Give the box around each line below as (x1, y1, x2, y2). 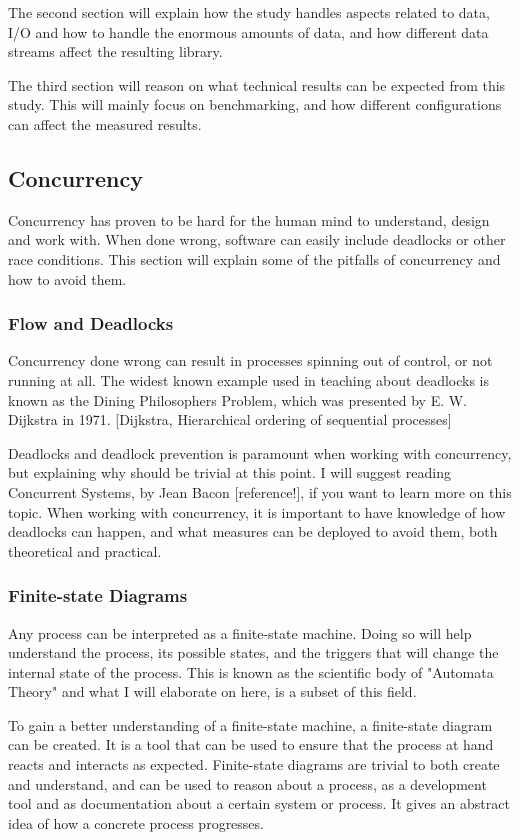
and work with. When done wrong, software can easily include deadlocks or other (8, 229, 506, 250)
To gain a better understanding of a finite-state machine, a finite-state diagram (8, 714, 493, 735)
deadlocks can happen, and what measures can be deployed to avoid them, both (8, 521, 498, 542)
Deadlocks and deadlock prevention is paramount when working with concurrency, (8, 442, 512, 463)
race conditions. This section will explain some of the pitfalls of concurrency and (8, 248, 501, 269)
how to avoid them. (8, 268, 127, 289)
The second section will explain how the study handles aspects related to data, (8, 2, 490, 22)
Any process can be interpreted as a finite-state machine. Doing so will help (8, 622, 472, 643)
